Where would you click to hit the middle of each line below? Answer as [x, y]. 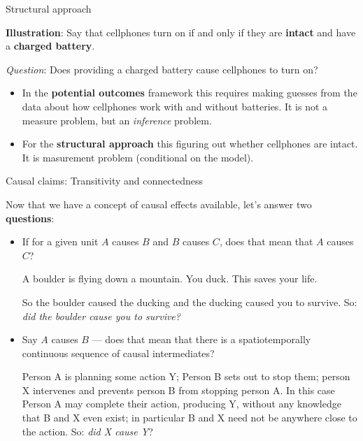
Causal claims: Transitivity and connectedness [104, 181]
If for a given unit [60, 241]
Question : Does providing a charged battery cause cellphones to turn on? [162, 69]
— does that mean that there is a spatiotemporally [201, 339]
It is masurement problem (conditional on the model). [138, 157]
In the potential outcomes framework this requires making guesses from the [190, 93]
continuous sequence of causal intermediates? [118, 353]
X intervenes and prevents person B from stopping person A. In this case [178, 390]
